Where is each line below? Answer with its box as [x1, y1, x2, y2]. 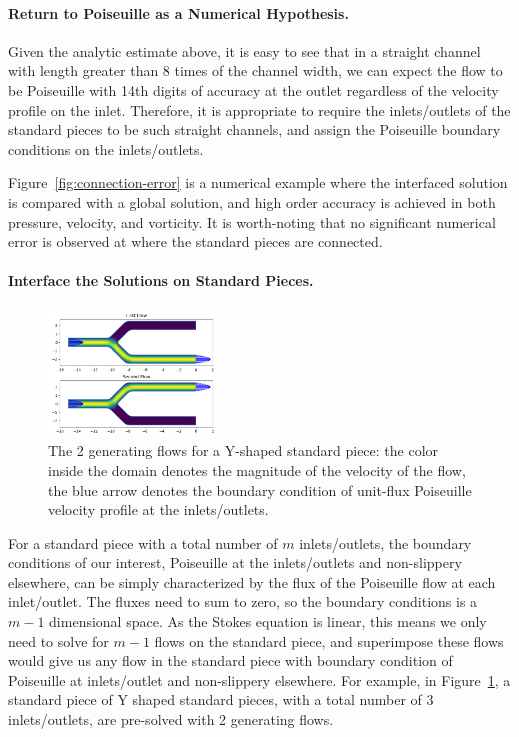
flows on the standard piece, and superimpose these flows [154, 630, 504, 651]
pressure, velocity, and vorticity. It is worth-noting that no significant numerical [8, 211, 496, 232]
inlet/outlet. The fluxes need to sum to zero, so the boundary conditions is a [8, 591, 478, 612]
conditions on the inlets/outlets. [8, 138, 204, 159]
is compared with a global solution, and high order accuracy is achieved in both [8, 191, 496, 212]
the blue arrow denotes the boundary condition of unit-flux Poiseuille [48, 479, 472, 500]
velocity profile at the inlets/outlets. [48, 499, 269, 520]
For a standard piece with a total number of [8, 532, 278, 553]
